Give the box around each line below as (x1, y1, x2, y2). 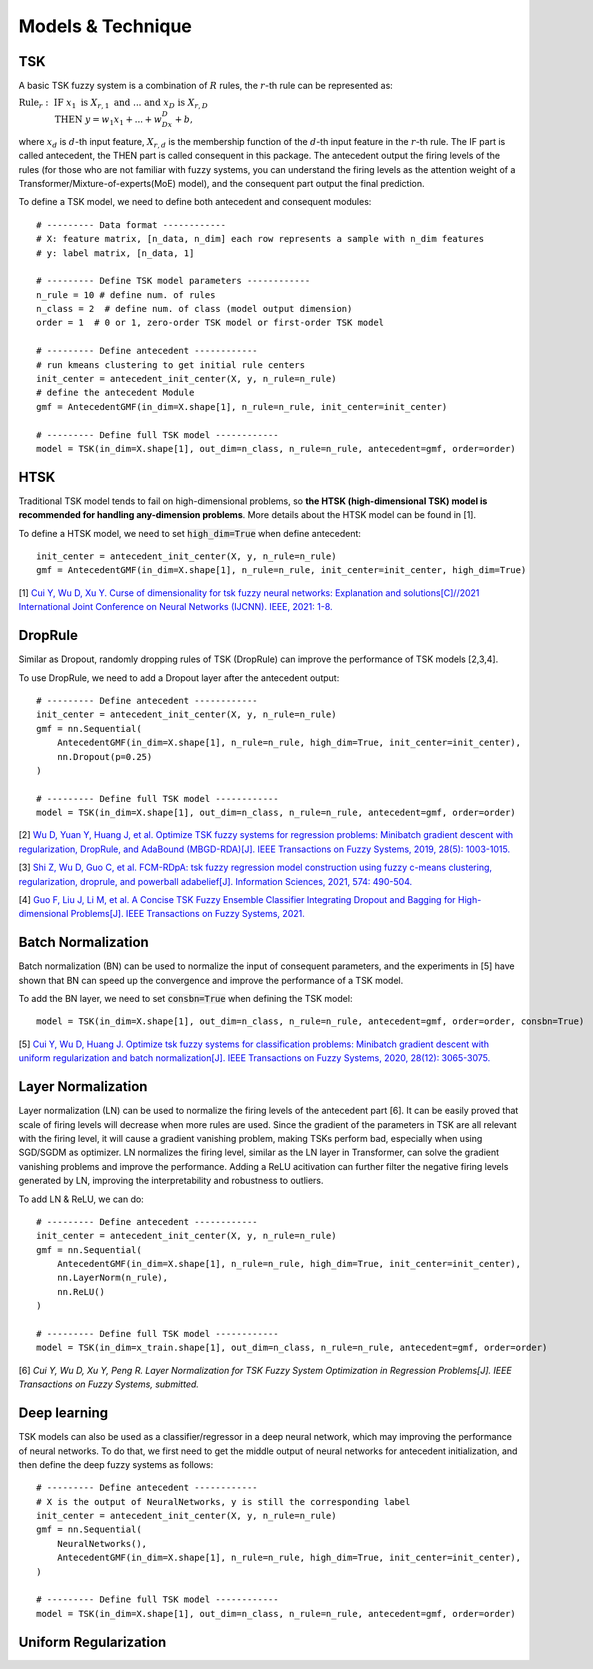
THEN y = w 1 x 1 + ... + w (54, 114, 162, 127)
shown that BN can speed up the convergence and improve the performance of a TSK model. (18, 974, 404, 986)
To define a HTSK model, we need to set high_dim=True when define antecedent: (18, 527, 362, 539)
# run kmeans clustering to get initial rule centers (36, 359, 305, 370)
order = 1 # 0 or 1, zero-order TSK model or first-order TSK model (36, 317, 385, 329)
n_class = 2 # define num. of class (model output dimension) (36, 303, 353, 315)
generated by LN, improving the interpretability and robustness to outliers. (18, 1175, 324, 1187)
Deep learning (18, 1405, 109, 1422)
